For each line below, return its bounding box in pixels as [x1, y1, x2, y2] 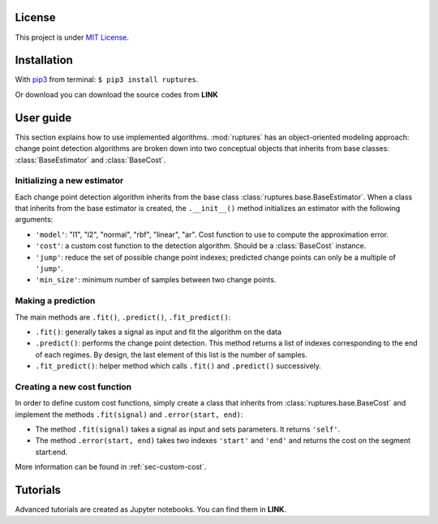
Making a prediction [15, 295, 96, 307]
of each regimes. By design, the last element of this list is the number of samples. [35, 350, 307, 359]
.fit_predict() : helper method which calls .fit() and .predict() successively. [35, 361, 322, 371]
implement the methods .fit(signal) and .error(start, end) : [15, 410, 243, 419]
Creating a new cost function [15, 381, 132, 393]
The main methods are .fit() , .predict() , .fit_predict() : [15, 312, 231, 322]
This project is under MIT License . [15, 32, 130, 42]
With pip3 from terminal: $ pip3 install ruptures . [15, 75, 199, 84]
